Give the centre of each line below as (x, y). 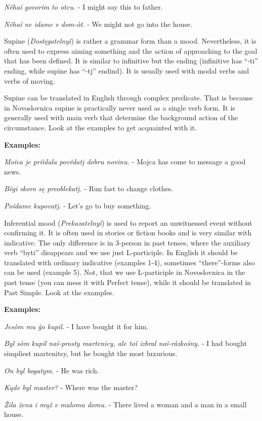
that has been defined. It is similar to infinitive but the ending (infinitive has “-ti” (131, 61)
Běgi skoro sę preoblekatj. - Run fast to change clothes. (89, 188)
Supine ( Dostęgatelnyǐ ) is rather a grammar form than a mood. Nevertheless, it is (130, 41)
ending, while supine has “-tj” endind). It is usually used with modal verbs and (127, 70)
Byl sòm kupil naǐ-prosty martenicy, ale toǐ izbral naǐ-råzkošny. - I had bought (126, 343)
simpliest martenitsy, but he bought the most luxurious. (91, 353)
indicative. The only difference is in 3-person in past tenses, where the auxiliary (127, 242)
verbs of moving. (30, 80)
